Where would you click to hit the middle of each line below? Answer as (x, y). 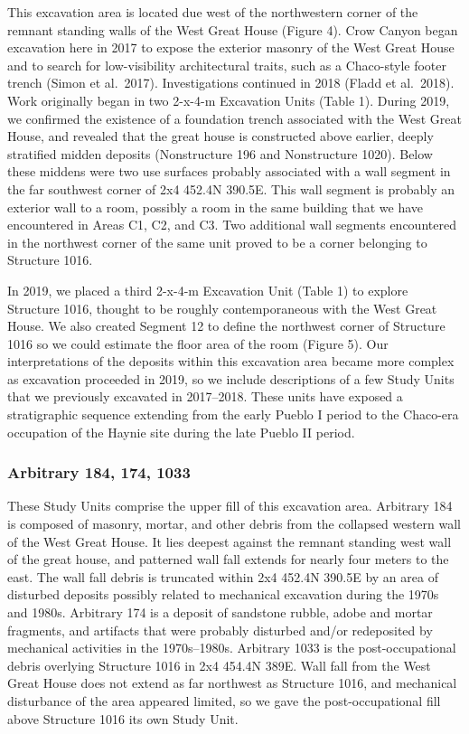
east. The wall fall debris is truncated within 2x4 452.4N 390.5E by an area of (223, 576)
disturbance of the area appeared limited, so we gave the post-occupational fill (224, 701)
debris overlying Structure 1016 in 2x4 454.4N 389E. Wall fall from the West (219, 665)
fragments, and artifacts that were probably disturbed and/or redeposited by (220, 630)
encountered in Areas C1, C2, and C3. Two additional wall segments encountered (232, 225)
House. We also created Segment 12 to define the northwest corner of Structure (226, 326)
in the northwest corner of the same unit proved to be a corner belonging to (217, 242)
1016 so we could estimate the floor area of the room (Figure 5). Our (198, 343)
